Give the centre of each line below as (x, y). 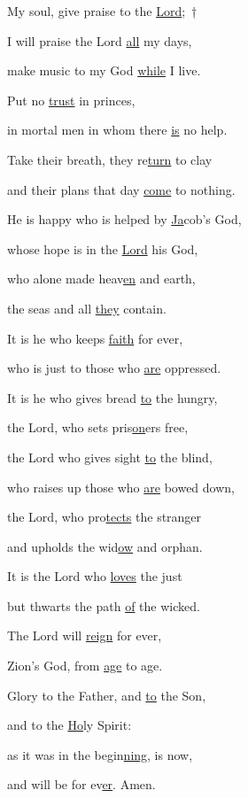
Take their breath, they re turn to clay (110, 159)
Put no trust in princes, (71, 100)
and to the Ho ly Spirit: (70, 725)
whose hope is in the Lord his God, (103, 248)
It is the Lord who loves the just (95, 576)
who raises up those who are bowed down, (121, 487)
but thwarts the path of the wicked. (104, 605)
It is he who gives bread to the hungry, (112, 397)
